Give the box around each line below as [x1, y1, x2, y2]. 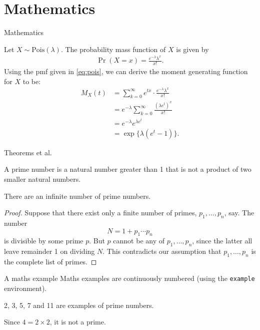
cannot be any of [113, 235, 164, 246]
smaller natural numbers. [4, 173, 81, 184]
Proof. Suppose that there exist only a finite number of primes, [4, 207, 197, 218]
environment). [4, 283, 47, 293]
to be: [22, 76, 41, 86]
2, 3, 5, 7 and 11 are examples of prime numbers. [4, 299, 154, 310]
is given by [176, 44, 209, 54]
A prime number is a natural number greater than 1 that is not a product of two [4, 164, 251, 174]
